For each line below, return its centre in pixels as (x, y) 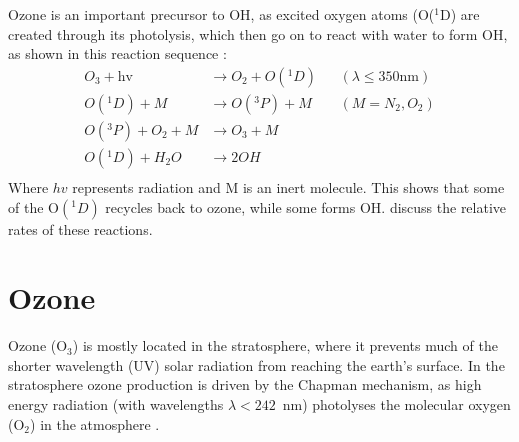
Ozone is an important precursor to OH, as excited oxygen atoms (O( (221, 14)
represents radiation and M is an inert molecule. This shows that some (288, 186)
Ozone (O (38, 345)
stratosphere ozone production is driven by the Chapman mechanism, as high (245, 384)
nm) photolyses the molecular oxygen (396, 404)
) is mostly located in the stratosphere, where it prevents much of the (285, 345)
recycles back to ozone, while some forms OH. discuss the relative (306, 206)
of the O (33, 206)
